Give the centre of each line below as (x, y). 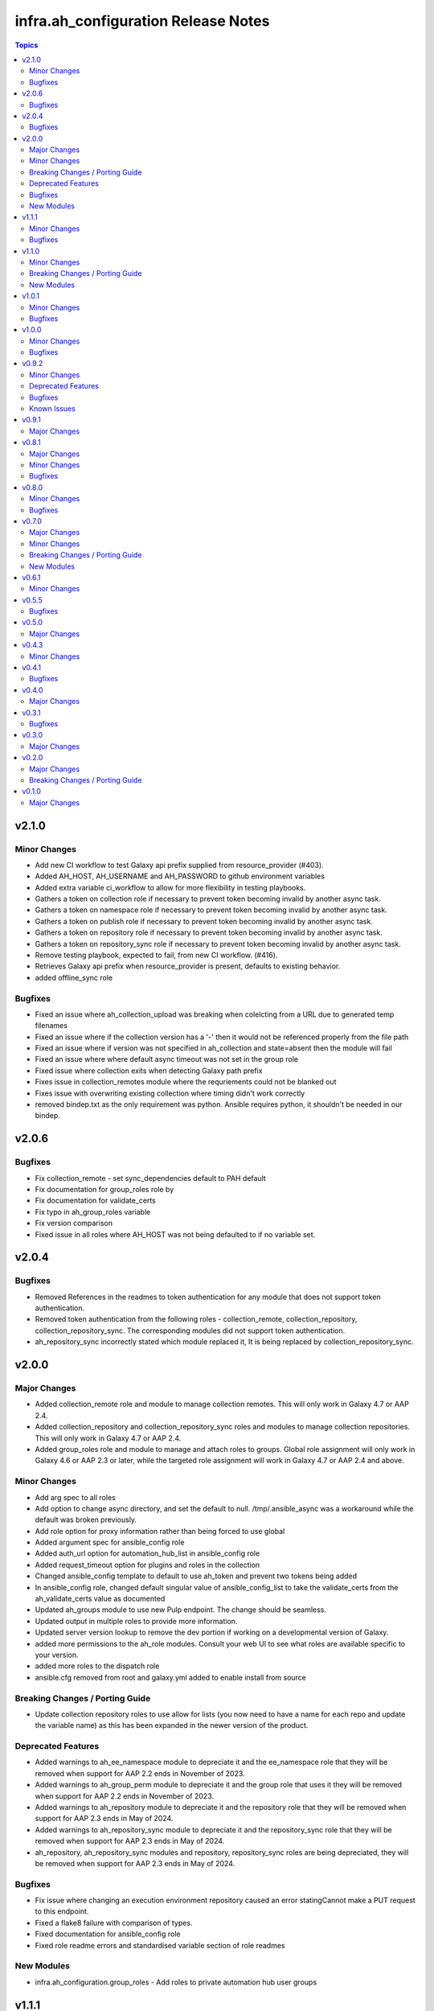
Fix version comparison (74, 1223)
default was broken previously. (86, 1520)
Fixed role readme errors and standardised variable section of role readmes (160, 1945)
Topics (27, 45)
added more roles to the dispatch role (97, 1666)
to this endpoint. (62, 1911)
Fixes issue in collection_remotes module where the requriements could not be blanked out (186, 1082)
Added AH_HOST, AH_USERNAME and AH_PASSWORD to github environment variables (180, 876)
